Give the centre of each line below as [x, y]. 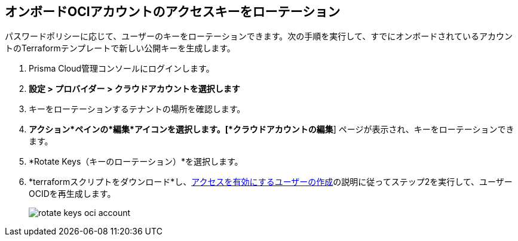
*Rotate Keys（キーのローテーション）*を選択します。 [136, 162]
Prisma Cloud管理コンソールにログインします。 [122, 69]
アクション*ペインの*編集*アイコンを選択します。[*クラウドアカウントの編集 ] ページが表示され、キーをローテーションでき [272, 129]
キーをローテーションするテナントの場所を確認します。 [137, 109]
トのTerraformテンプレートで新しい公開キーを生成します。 [120, 48]
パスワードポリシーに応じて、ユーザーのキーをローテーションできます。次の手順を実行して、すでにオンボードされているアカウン [259, 36]
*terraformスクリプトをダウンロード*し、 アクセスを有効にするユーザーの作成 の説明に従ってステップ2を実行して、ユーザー [271, 182]
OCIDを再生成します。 [72, 194]
